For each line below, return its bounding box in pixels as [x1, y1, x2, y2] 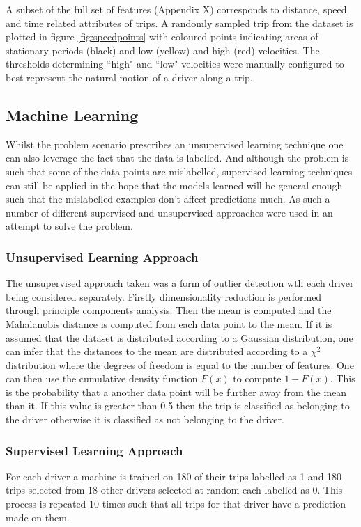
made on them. [6, 510, 70, 524]
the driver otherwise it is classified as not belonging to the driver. [6, 412, 284, 427]
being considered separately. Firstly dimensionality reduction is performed [6, 289, 322, 304]
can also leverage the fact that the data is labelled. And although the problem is [6, 150, 349, 165]
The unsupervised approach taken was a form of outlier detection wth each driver [6, 276, 354, 290]
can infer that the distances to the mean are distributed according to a [6, 344, 308, 359]
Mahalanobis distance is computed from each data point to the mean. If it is [6, 316, 332, 331]
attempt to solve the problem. [6, 219, 133, 233]
